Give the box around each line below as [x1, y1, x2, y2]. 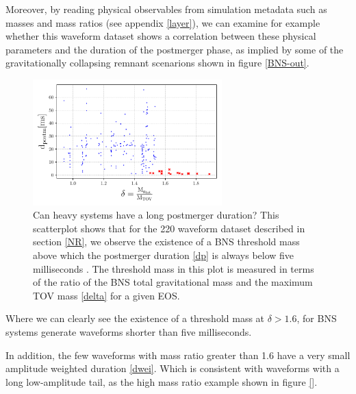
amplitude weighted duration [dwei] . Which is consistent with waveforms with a [5, 361, 340, 375]
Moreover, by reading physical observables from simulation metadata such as [5, 2, 327, 16]
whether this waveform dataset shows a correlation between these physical [5, 29, 316, 43]
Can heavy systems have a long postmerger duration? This [33, 208, 279, 222]
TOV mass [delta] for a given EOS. [33, 288, 180, 302]
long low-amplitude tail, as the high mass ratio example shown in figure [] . [5, 374, 318, 389]
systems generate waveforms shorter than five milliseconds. [5, 325, 252, 339]
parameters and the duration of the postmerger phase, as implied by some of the [5, 42, 344, 56]
